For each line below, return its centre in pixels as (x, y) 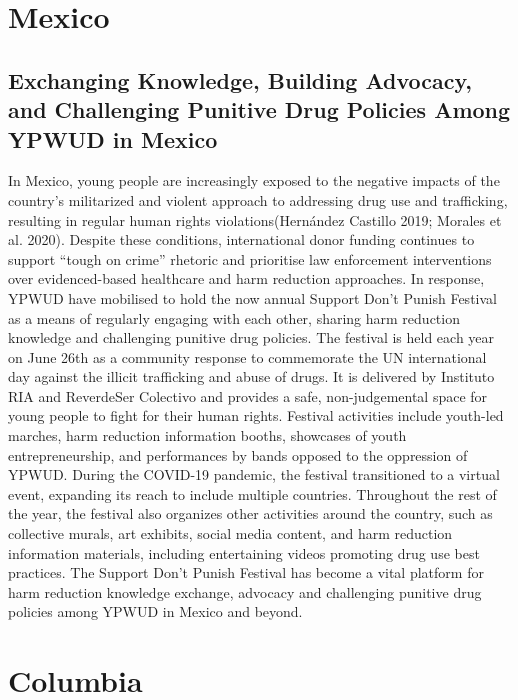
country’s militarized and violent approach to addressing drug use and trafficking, (258, 199)
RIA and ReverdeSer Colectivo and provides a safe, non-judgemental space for (248, 395)
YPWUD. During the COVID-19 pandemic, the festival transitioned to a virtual (254, 474)
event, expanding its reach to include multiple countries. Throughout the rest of (252, 493)
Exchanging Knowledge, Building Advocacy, (240, 79)
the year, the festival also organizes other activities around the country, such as (250, 513)
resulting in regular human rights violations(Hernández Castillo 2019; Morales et (255, 219)
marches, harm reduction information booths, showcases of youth (207, 435)
